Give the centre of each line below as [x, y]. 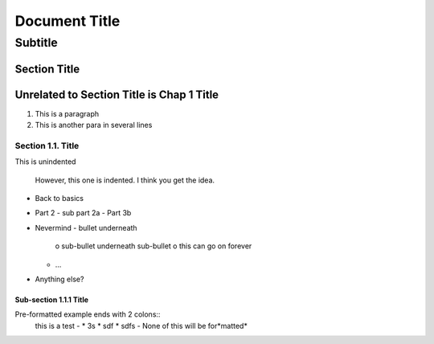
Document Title [68, 21]
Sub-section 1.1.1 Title [51, 300]
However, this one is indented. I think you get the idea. [125, 180]
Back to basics [59, 199]
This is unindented [45, 162]
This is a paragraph [67, 113]
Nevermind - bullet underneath [86, 227]
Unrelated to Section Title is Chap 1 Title [117, 94]
